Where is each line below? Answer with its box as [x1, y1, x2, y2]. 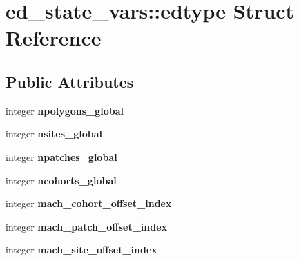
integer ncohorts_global [6, 173, 117, 187]
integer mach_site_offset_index [6, 242, 157, 257]
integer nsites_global [6, 126, 103, 141]
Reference [6, 23, 102, 52]
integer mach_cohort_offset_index [6, 196, 172, 211]
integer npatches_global [6, 149, 117, 164]
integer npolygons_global [6, 103, 124, 117]
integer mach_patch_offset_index [6, 219, 168, 233]
